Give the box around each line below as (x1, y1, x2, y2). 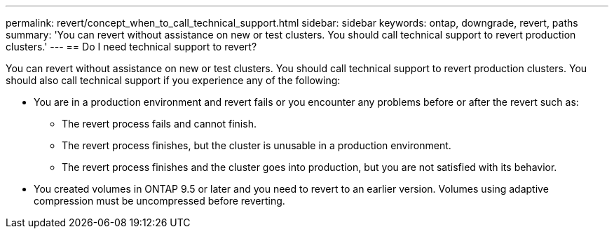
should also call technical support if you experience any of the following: (6, 74, 341, 86)
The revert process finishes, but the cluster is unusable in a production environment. (62, 139, 451, 151)
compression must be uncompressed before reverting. (34, 195, 285, 207)
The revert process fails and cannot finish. (62, 118, 257, 130)
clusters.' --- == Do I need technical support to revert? (6, 41, 257, 53)
